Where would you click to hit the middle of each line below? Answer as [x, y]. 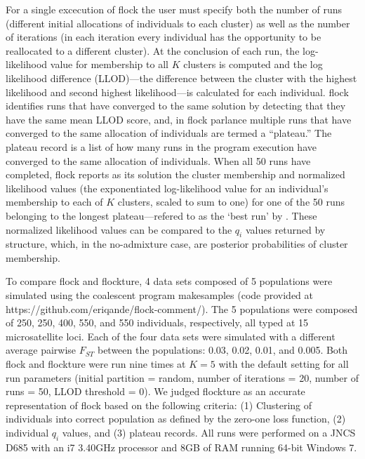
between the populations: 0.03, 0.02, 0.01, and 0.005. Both [223, 350]
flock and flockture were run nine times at [96, 364]
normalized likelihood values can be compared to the [119, 229]
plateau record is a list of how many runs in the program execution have [161, 146]
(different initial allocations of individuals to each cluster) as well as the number [178, 23]
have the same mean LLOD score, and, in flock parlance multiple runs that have [179, 119]
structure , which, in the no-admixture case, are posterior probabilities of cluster [177, 244]
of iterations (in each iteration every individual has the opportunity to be [164, 37]
